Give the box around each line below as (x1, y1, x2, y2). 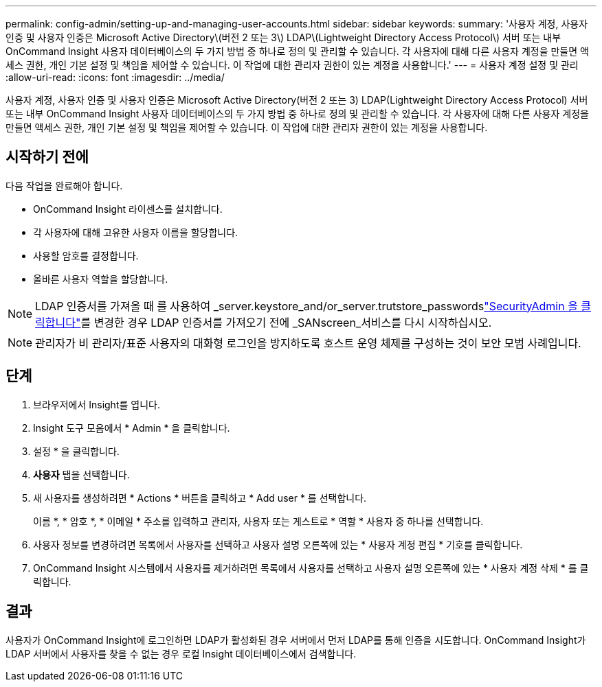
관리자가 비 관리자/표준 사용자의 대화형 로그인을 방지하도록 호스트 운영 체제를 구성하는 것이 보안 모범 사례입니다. (35, 336, 581, 350)
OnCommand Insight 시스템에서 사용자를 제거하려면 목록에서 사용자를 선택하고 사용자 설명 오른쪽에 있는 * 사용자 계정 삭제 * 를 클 (33, 561, 589, 574)
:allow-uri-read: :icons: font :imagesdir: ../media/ (5, 71, 225, 83)
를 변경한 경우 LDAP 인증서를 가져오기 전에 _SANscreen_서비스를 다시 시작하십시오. (80, 315, 492, 329)
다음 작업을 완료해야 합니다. (5, 179, 123, 191)
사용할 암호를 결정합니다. (33, 249, 139, 261)
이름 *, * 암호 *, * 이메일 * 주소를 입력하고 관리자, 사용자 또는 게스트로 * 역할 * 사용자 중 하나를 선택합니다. (33, 515, 484, 527)
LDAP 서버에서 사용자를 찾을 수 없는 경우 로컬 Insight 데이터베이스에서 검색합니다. (5, 647, 357, 660)
